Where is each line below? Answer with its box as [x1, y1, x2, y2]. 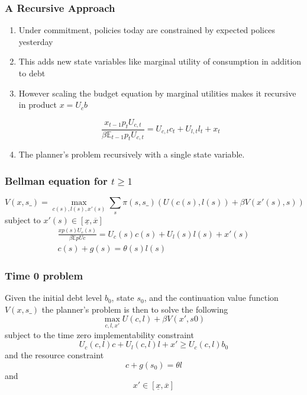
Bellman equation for [5, 173, 108, 188]
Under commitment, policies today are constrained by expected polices [18, 24, 275, 36]
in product [18, 98, 57, 111]
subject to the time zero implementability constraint [5, 328, 194, 341]
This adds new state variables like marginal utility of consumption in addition [18, 55, 302, 68]
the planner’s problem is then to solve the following [41, 303, 228, 315]
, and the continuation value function [144, 291, 279, 304]
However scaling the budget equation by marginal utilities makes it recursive [18, 86, 296, 99]
